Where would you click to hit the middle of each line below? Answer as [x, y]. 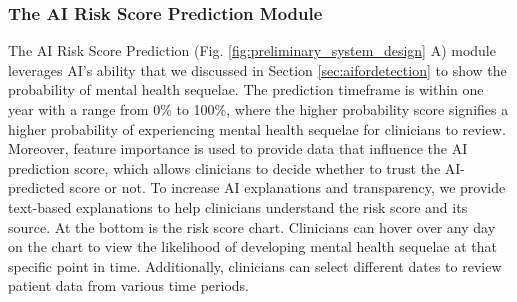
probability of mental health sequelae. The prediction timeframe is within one [246, 89]
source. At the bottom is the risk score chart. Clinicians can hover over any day [252, 226]
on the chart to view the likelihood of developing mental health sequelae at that [252, 246]
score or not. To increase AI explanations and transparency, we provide [287, 187]
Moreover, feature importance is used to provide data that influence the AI [238, 148]
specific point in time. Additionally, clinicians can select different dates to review [255, 265]
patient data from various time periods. [129, 285]
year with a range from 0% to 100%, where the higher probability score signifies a [258, 109]
